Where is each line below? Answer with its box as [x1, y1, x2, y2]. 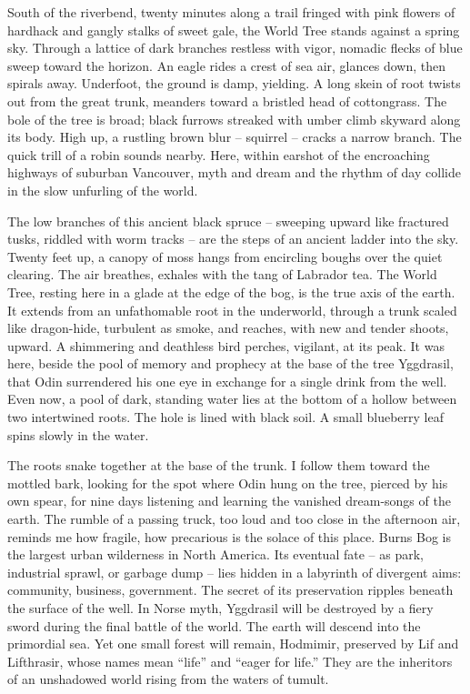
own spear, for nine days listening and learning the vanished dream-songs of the [7, 491, 451, 510]
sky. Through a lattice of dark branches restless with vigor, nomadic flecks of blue [7, 38, 463, 57]
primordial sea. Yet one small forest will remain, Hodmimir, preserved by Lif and [7, 634, 459, 653]
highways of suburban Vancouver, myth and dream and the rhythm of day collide [7, 163, 461, 182]
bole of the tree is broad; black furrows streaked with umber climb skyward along [7, 109, 461, 128]
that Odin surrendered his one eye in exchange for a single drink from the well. [7, 371, 447, 390]
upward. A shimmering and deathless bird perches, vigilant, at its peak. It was [7, 336, 445, 355]
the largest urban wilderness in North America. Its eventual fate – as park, [7, 545, 424, 564]
